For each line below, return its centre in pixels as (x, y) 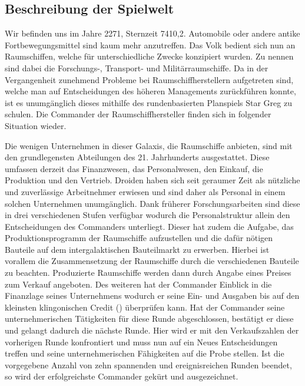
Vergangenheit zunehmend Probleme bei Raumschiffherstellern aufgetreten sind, (149, 79)
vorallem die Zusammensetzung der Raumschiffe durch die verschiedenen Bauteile (152, 261)
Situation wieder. (36, 125)
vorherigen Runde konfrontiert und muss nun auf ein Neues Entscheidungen (141, 342)
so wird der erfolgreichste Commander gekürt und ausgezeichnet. (122, 376)
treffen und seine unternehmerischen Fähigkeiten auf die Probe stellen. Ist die (145, 353)
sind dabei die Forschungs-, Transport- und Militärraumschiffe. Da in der (137, 67)
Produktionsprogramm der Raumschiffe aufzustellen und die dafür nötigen (139, 238)
